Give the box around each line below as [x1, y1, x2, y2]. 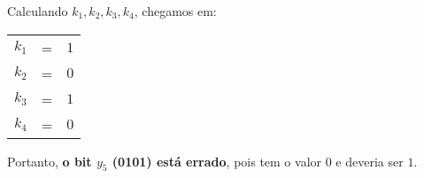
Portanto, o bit [7, 151, 92, 170]
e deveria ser [335, 151, 404, 170]
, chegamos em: [134, 2, 217, 19]
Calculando [7, 2, 68, 19]
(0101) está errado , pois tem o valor [112, 151, 322, 170]
